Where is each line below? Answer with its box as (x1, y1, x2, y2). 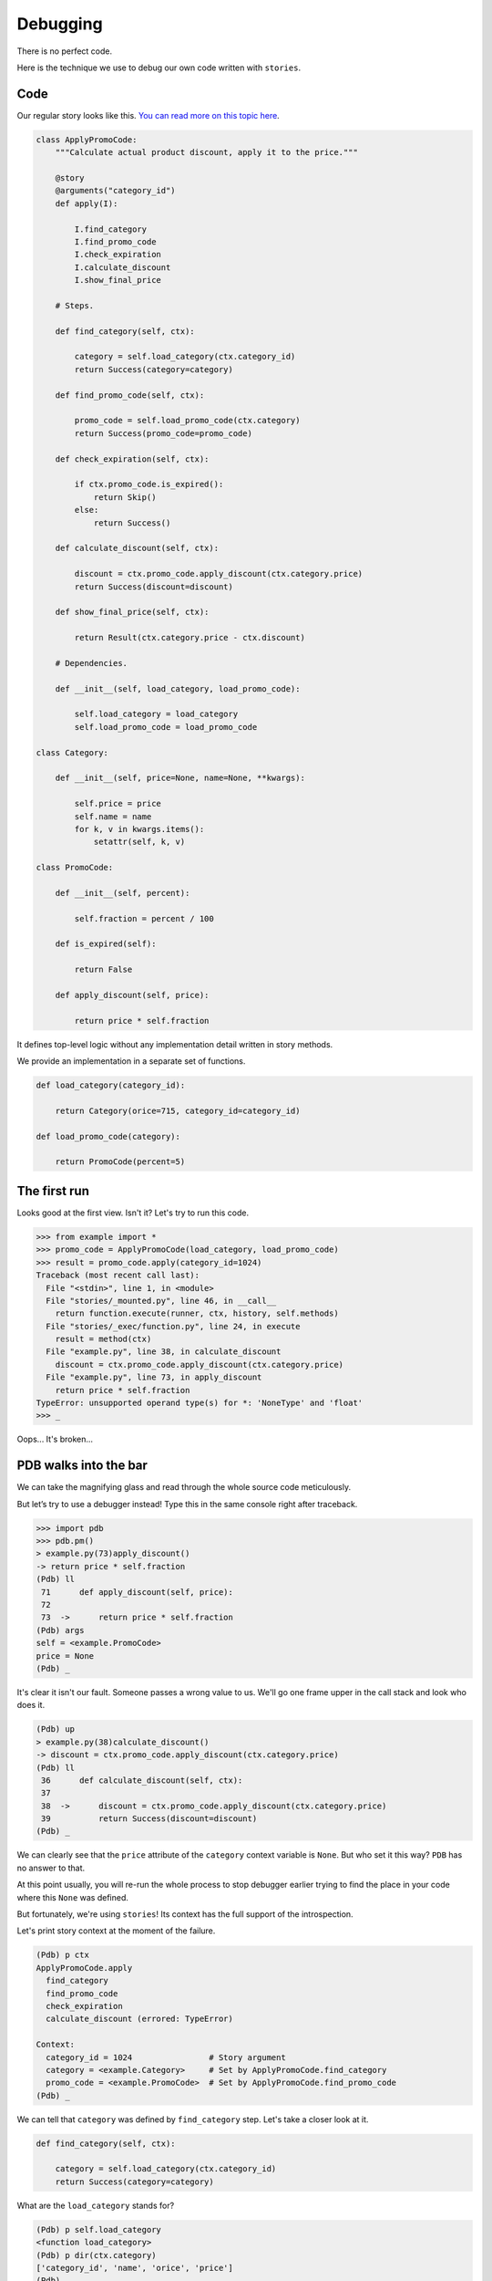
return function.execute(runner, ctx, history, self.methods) (55, 1308, 339, 1318)
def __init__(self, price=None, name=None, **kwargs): (55, 773, 305, 784)
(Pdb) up (36, 1724, 76, 1734)
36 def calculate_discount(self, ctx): (41, 1775, 243, 1786)
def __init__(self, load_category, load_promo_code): (55, 683, 301, 693)
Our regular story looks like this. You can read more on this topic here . (16, 109, 280, 120)
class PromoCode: (36, 862, 114, 873)
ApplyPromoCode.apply (36, 1963, 133, 1973)
